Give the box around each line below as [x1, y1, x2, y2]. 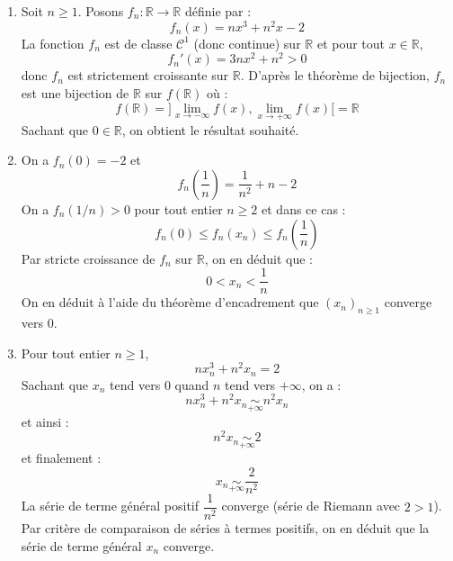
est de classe [104, 33, 173, 52]
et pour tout [316, 33, 386, 52]
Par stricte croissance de [21, 249, 155, 267]
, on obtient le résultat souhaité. [121, 120, 299, 139]
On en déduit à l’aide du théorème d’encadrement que [21, 293, 319, 312]
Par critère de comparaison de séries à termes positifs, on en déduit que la [21, 519, 430, 538]
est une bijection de [21, 83, 129, 102]
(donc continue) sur [193, 33, 301, 52]
